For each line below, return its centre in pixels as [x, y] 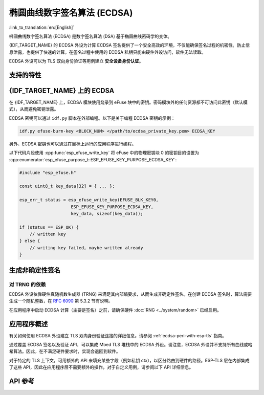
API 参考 [22, 381]
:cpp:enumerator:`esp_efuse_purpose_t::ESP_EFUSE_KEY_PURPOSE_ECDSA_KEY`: [93, 159]
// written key [48, 234]
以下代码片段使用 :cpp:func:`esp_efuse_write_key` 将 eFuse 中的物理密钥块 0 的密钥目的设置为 [104, 153]
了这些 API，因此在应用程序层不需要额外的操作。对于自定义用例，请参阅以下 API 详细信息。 [101, 367]
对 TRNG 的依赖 [27, 285]
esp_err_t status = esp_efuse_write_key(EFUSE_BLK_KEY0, [89, 200]
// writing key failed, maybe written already [87, 248]
